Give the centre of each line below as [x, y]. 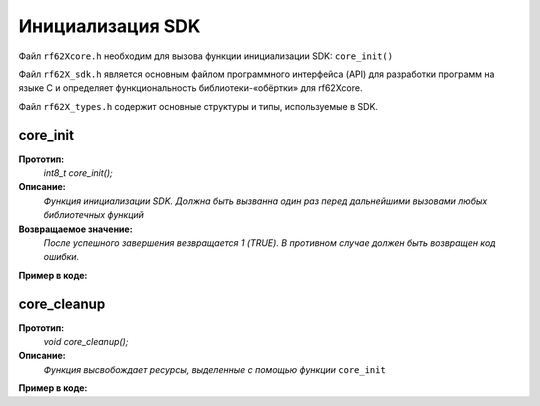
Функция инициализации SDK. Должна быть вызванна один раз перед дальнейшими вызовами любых [265, 201]
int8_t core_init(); [78, 173]
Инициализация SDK [109, 26]
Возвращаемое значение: [76, 229]
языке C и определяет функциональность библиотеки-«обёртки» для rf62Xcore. [190, 88]
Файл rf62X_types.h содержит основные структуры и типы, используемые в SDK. [198, 106]
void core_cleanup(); [86, 342]
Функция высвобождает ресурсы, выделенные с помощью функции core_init [215, 369]
